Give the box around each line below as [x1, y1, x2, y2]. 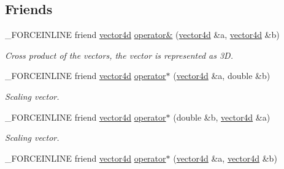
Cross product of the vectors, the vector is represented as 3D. [5, 48, 233, 61]
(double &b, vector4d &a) [173, 110, 271, 123]
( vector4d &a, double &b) [173, 69, 271, 82]
